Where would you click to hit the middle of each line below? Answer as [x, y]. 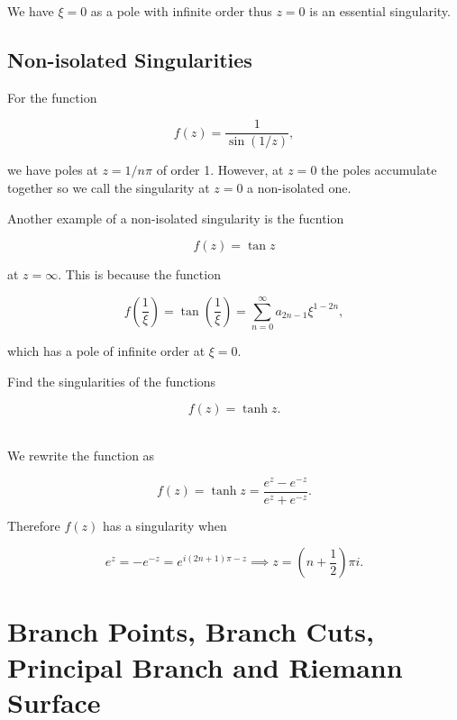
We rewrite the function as [81, 455]
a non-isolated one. [299, 188]
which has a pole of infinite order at [106, 351]
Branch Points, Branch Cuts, [191, 631]
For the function [52, 97]
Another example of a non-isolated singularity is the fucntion [176, 218]
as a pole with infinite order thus [181, 11]
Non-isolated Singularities [130, 59]
